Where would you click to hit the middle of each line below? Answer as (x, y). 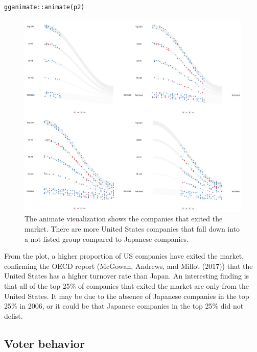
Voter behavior (44, 343)
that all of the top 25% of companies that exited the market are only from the (126, 285)
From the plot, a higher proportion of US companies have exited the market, (124, 256)
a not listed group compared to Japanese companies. (107, 238)
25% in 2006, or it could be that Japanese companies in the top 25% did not (124, 306)
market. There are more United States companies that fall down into (132, 228)
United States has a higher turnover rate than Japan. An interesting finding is (127, 276)
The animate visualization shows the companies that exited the (124, 219)
